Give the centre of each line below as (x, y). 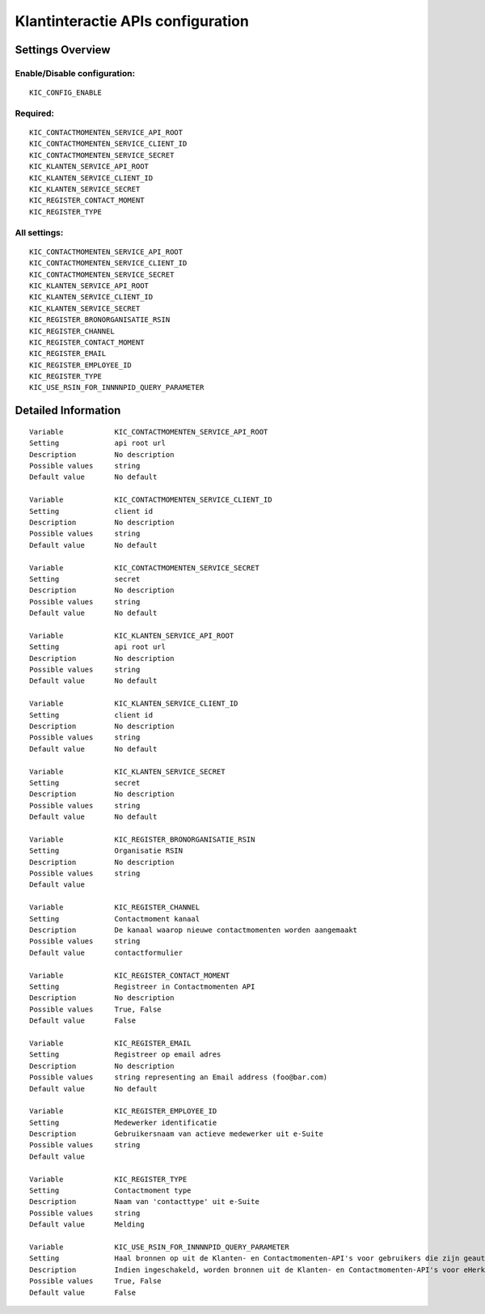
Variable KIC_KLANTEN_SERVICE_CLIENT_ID (134, 704)
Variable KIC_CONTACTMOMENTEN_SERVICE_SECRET (145, 568)
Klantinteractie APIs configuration (132, 21)
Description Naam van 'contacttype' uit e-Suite (145, 1202)
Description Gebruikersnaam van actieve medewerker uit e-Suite (176, 1134)
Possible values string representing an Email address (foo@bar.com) (179, 1077)
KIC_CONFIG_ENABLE (66, 93)
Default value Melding (87, 1225)
